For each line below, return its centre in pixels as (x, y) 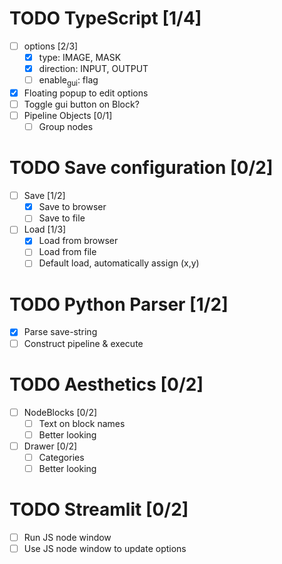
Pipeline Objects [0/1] (68, 116)
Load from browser (78, 241)
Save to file (62, 218)
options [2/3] (51, 46)
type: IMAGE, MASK (80, 57)
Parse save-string (60, 332)
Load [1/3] (45, 229)
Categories (61, 457)
